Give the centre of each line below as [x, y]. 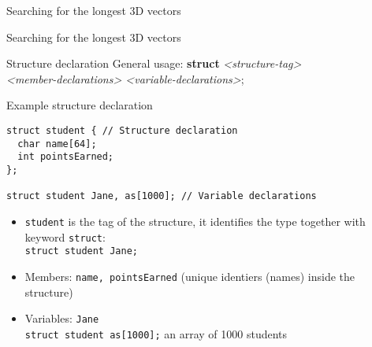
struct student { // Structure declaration [122, 130]
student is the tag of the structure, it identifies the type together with [195, 221]
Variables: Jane [62, 318]
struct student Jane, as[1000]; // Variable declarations [162, 196]
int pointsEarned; [66, 157]
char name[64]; [57, 144]
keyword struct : [65, 236]
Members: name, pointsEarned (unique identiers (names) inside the [190, 276]
